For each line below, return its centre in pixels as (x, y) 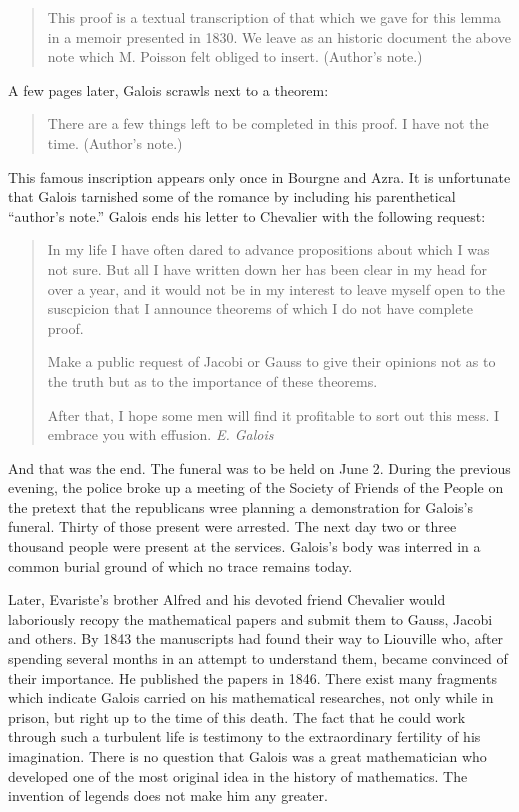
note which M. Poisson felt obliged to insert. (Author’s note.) (235, 56)
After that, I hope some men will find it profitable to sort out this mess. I (273, 414)
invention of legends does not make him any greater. (168, 795)
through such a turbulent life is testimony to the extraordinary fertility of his (244, 736)
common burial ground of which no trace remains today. (180, 565)
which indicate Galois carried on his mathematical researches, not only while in (251, 697)
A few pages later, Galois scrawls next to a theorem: (168, 89)
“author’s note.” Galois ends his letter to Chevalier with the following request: (247, 215)
